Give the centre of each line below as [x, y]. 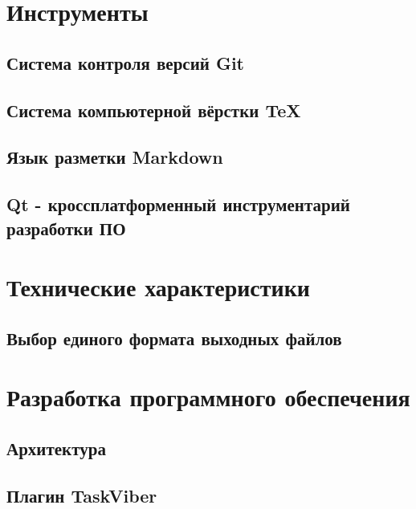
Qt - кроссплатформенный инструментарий [178, 204]
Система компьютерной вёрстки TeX [154, 110]
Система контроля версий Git [125, 62]
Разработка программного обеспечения [208, 397]
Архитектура [56, 448]
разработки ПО [66, 228]
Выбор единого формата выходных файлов [174, 338]
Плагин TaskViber [82, 495]
